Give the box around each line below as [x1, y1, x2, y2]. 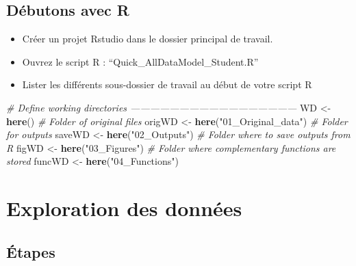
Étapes [6, 241, 55, 262]
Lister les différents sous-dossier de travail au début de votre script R [22, 77, 312, 92]
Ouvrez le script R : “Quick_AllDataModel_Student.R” [22, 54, 259, 68]
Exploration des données [6, 194, 242, 222]
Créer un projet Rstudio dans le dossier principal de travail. [22, 31, 273, 46]
